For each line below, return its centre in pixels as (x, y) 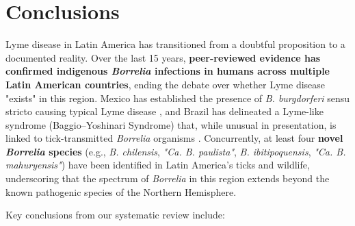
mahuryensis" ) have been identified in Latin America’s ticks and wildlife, (158, 165)
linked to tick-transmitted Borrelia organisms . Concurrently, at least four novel (174, 138)
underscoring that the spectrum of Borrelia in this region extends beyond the (168, 178)
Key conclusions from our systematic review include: (115, 215)
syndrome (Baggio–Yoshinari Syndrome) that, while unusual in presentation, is (171, 124)
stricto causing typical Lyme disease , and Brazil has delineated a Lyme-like (165, 111)
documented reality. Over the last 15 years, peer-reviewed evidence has (163, 57)
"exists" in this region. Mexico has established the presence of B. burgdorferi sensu (178, 98)
